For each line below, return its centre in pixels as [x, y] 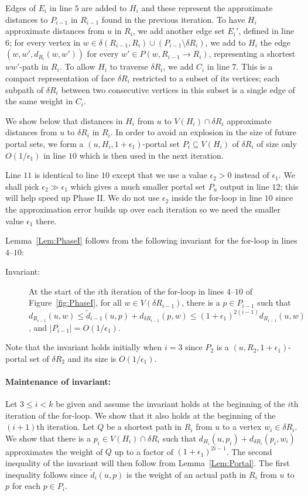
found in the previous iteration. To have [173, 19]
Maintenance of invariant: [58, 381]
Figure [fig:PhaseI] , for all [75, 302]
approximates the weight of [54, 451]
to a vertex [242, 427]
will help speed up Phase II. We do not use [83, 198]
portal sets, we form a [45, 143]
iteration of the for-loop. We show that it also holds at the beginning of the [141, 415]
